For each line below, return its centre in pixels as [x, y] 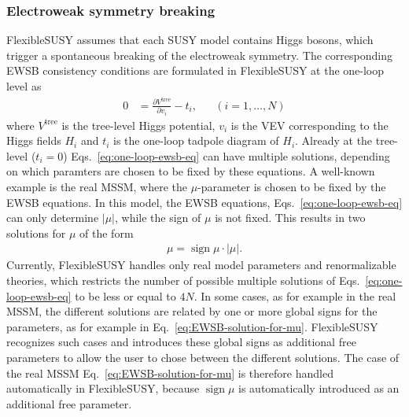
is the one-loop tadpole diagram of [196, 140]
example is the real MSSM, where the [97, 187]
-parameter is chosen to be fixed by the [292, 187]
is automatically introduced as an [319, 388]
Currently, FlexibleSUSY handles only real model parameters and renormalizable [201, 265]
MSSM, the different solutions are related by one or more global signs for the [192, 311]
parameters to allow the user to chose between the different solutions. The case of [203, 357]
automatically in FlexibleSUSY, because [103, 388]
